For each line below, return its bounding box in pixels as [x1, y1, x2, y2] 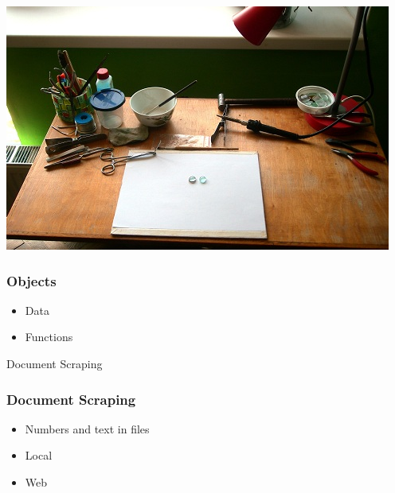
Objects [6, 270, 57, 290]
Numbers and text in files [25, 420, 150, 437]
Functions [25, 328, 73, 345]
